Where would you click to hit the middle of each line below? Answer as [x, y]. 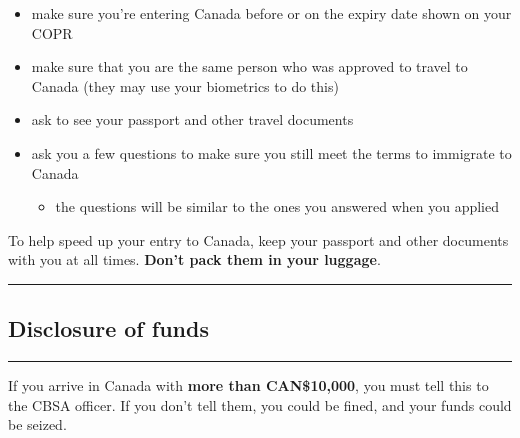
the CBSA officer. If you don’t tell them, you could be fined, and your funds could [260, 404]
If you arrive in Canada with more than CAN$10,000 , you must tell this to [248, 385]
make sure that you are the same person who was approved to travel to [249, 66]
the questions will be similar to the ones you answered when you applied [277, 206]
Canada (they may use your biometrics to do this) [185, 85]
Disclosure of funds [108, 328]
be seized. [37, 424]
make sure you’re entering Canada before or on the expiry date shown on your [271, 13]
